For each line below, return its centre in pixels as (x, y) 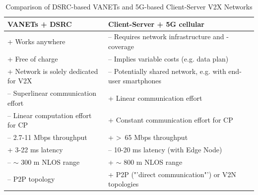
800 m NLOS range (153, 162)
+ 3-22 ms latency (35, 149)
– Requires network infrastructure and (166, 36)
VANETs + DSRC (40, 24)
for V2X (20, 81)
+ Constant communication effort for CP (171, 120)
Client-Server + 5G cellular (156, 24)
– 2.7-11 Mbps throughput (47, 137)
